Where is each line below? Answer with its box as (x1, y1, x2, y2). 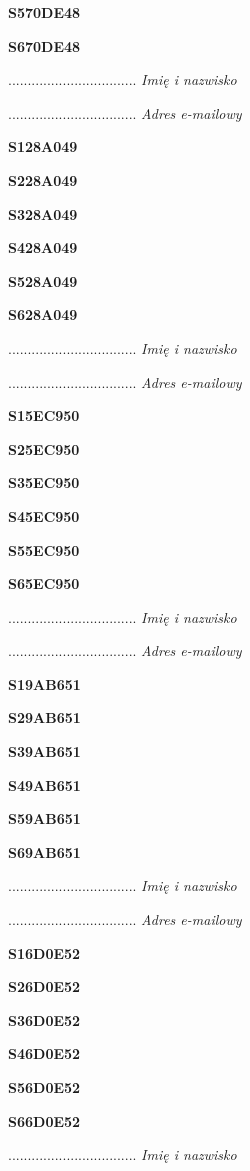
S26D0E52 (8, 976, 81, 997)
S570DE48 (8, 2, 81, 22)
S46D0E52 (8, 1043, 81, 1064)
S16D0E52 (8, 942, 81, 963)
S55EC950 (8, 539, 80, 560)
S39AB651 (8, 741, 81, 762)
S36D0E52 (8, 1009, 81, 1030)
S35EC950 (8, 472, 80, 493)
